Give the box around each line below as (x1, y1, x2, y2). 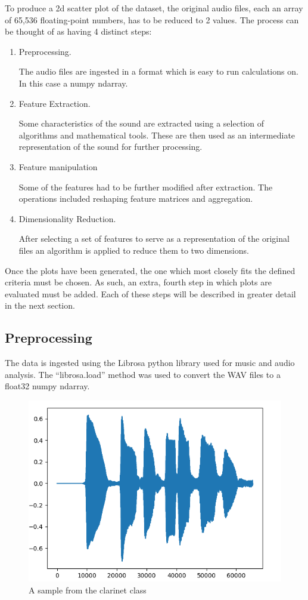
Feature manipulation (18, 160, 98, 173)
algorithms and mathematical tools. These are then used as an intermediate (18, 128, 295, 141)
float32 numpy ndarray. (5, 380, 90, 392)
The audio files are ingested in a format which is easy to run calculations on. (18, 65, 298, 78)
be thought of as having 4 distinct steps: (5, 25, 152, 38)
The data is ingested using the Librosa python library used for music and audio (5, 356, 295, 369)
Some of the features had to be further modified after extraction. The (18, 180, 273, 193)
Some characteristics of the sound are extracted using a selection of (18, 117, 264, 130)
